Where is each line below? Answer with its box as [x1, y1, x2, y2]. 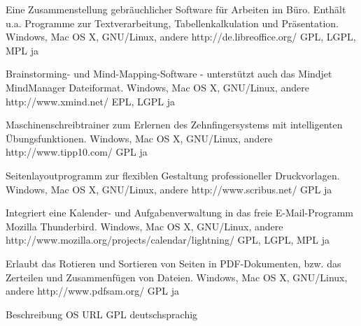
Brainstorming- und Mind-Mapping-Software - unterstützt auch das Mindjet [6, 66, 332, 81]
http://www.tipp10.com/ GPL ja [6, 145, 148, 159]
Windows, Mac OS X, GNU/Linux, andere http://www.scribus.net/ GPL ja [6, 181, 332, 196]
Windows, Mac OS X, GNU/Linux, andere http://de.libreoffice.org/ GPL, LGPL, [6, 29, 356, 44]
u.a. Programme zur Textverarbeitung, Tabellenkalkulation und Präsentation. [6, 15, 339, 30]
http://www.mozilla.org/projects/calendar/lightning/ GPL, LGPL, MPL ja [6, 232, 330, 247]
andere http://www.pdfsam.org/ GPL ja [6, 283, 180, 298]
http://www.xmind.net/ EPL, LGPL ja [6, 94, 176, 108]
